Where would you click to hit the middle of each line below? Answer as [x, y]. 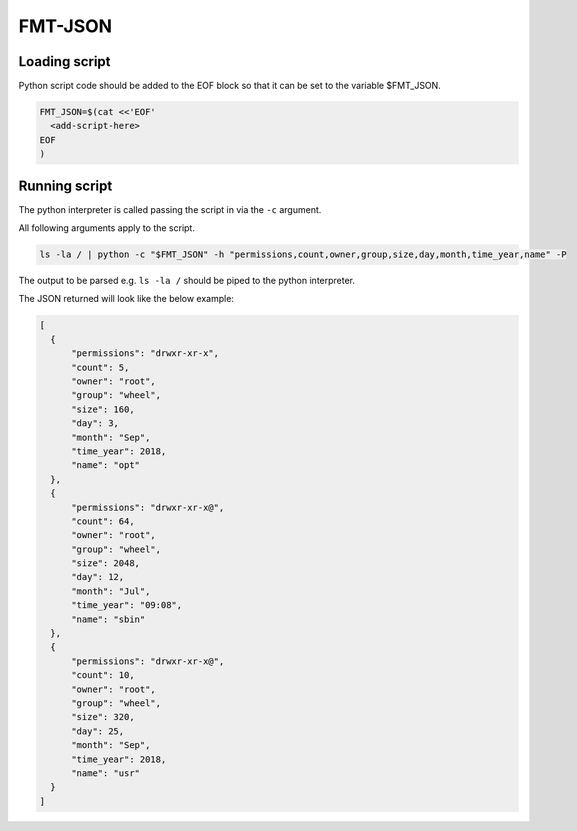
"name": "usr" [105, 773]
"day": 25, [98, 731]
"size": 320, [103, 717]
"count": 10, [103, 675]
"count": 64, [103, 521]
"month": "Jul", [111, 591]
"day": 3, [95, 423]
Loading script [64, 61]
